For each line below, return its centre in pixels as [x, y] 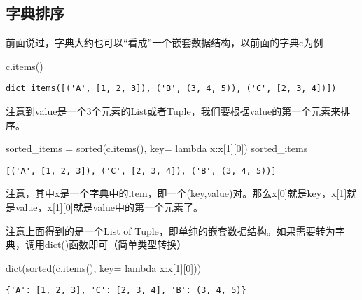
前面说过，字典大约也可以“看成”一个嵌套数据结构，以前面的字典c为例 [165, 42]
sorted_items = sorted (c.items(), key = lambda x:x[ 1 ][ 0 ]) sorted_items [157, 148]
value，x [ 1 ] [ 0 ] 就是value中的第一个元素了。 [109, 207]
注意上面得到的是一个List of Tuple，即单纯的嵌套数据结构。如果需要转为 [170, 230]
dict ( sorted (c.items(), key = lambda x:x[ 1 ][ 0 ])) [104, 267]
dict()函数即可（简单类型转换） [116, 244]
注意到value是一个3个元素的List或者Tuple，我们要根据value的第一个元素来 [173, 111]
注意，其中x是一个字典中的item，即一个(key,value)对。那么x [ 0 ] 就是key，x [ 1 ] [176, 193]
